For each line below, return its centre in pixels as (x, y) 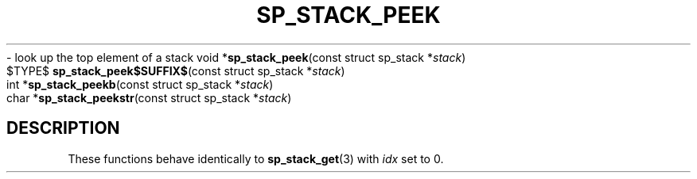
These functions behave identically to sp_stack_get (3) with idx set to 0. (256, 158)
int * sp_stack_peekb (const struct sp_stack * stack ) (140, 84)
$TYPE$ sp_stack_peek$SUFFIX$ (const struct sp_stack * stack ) (176, 70)
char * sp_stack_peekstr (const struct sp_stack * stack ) (149, 97)
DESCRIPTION (63, 128)
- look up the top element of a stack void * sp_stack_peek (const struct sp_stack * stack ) (236, 57)
